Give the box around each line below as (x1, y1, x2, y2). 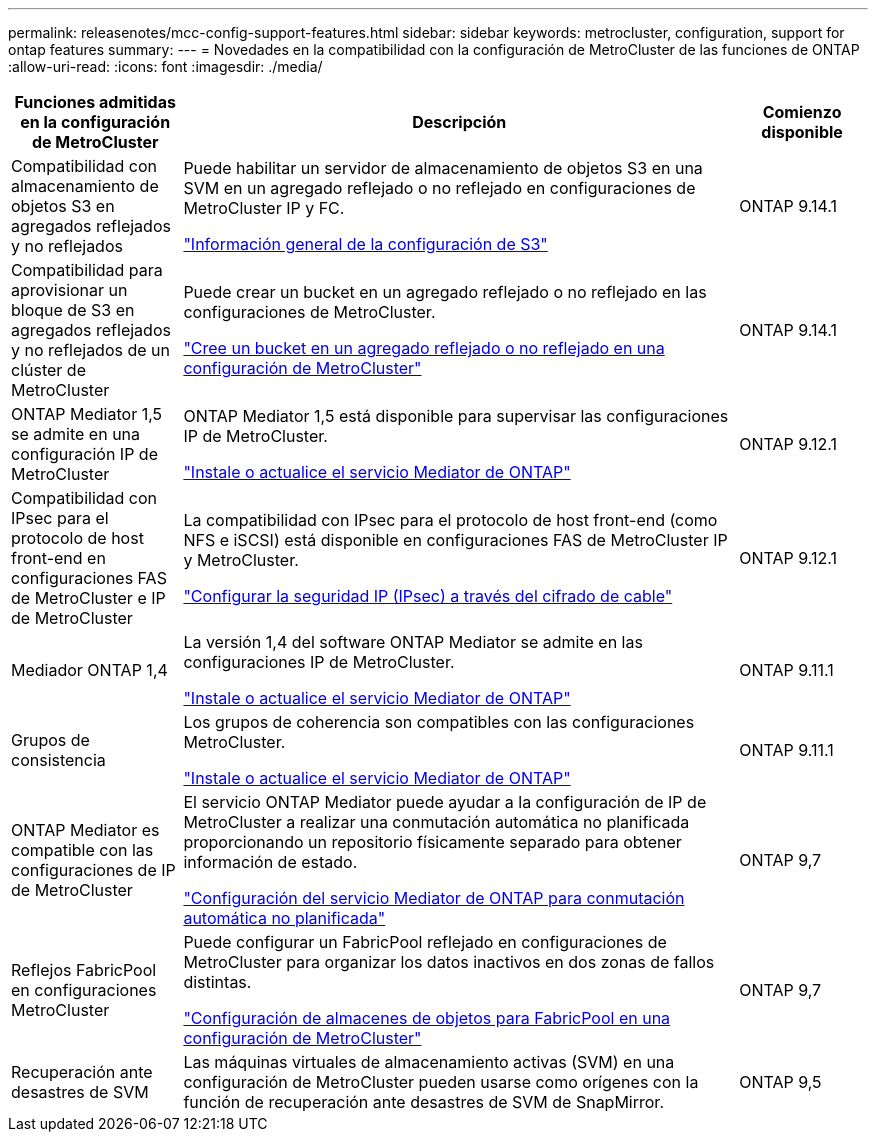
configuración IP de (11, 444, 158, 464)
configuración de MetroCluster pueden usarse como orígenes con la (183, 1072, 699, 1092)
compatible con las (11, 840, 154, 860)
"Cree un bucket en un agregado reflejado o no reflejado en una (183, 338, 665, 358)
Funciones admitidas (14, 92, 176, 112)
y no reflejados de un (11, 340, 170, 360)
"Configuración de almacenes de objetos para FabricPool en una (183, 1008, 671, 1028)
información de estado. (183, 852, 358, 872)
